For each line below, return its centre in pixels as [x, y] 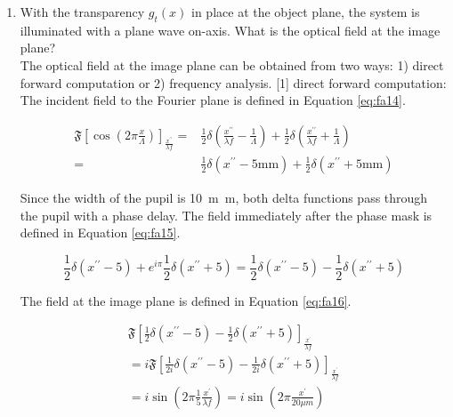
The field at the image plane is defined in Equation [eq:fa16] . [186, 300]
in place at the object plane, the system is [306, 12]
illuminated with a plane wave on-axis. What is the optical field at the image [230, 30]
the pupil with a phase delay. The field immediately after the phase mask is [226, 215]
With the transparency [82, 12]
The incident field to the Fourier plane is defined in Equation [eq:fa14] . [213, 100]
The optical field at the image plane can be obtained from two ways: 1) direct [232, 64]
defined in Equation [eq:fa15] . [100, 233]
